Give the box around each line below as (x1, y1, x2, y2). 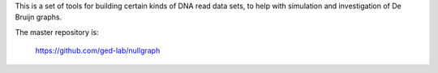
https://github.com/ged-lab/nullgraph (35, 45, 161, 56)
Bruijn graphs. (15, 12, 62, 22)
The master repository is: (15, 27, 99, 36)
